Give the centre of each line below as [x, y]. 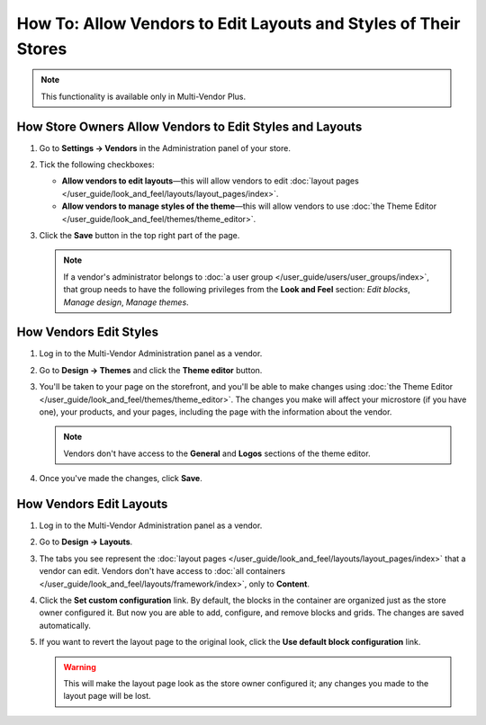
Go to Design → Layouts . [86, 542]
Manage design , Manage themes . [126, 302]
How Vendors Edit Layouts [92, 504]
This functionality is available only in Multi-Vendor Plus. [144, 96]
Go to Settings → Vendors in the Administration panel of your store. [165, 148]
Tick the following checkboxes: [97, 165]
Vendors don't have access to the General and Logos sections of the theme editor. [217, 453]
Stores [42, 49]
